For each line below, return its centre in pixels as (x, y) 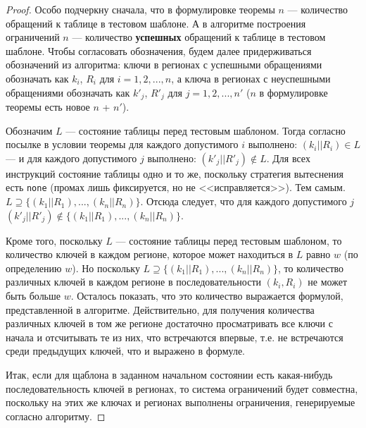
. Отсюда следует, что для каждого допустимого (244, 201)
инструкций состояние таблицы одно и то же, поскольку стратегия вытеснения (175, 173)
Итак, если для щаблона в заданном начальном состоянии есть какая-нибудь (169, 374)
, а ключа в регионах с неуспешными (251, 78)
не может (328, 282)
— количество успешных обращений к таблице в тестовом (199, 37)
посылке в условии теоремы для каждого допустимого (122, 144)
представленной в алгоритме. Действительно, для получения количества (160, 309)
